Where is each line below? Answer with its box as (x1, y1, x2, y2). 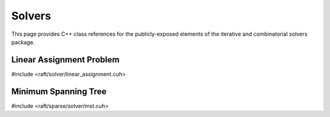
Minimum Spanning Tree (11, 86, 107, 96)
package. (11, 38, 35, 45)
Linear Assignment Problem (11, 55, 120, 65)
